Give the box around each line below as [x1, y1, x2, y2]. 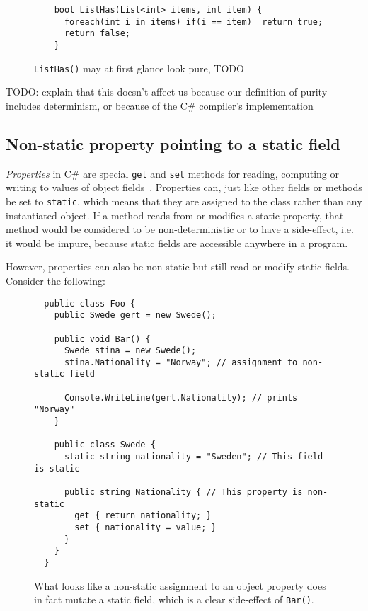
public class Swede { [54, 440, 156, 450]
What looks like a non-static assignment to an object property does [34, 578, 326, 593]
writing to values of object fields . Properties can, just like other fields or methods [6, 180, 362, 195]
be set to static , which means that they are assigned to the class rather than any [6, 193, 362, 208]
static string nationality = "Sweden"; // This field [64, 452, 323, 462]
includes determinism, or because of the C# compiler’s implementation [6, 98, 314, 113]
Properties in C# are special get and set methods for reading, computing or [6, 166, 339, 181]
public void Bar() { [54, 333, 151, 344]
